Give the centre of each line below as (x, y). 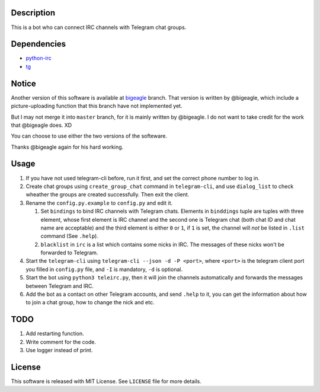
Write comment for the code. (61, 342)
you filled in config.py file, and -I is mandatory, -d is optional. (104, 269)
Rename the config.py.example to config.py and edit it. (99, 203)
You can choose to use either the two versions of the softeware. (89, 136)
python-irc (39, 58)
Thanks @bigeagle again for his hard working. (67, 147)
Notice (24, 83)
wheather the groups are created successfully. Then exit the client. (108, 195)
